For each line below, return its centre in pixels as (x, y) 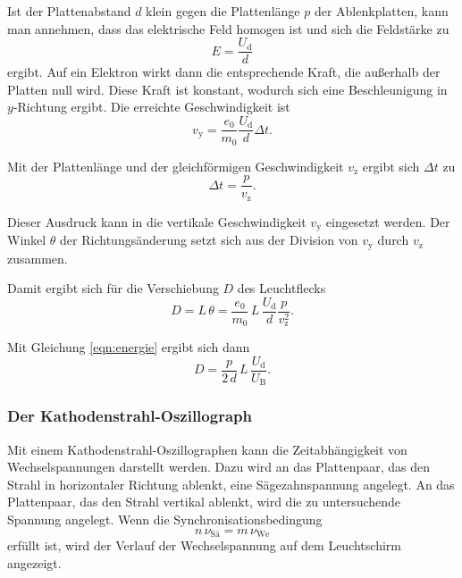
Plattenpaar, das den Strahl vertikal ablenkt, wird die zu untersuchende (204, 502)
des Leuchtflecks (281, 288)
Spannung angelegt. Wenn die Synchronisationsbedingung (165, 519)
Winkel (27, 240)
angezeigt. (34, 562)
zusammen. (38, 258)
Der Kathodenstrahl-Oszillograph (130, 416)
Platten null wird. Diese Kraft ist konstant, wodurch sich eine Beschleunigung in (227, 89)
